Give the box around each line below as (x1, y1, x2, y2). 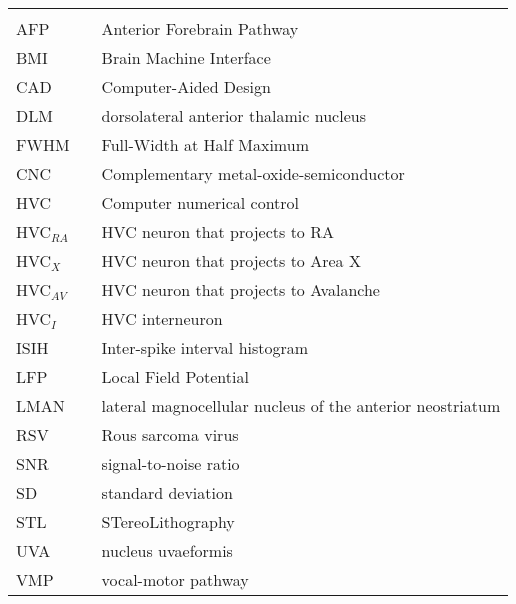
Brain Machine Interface (101, 46, 271, 69)
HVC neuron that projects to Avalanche (101, 278, 380, 301)
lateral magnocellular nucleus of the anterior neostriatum (101, 394, 501, 417)
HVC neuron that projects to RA (101, 220, 334, 243)
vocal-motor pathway (101, 568, 249, 591)
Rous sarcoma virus (101, 423, 239, 446)
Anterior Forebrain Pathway (101, 17, 299, 40)
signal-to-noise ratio (101, 452, 240, 475)
